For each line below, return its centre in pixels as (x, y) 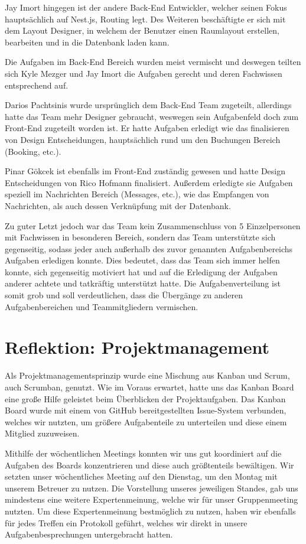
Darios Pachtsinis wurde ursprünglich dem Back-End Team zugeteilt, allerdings (148, 105)
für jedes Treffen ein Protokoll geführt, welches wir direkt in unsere (126, 522)
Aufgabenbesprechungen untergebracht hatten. (89, 534)
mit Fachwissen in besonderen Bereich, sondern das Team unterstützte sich (140, 237)
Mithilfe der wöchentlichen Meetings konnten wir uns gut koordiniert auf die (143, 453)
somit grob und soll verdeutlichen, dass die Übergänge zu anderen (124, 295)
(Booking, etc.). (33, 151)
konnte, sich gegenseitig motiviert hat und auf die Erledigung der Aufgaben (141, 271)
